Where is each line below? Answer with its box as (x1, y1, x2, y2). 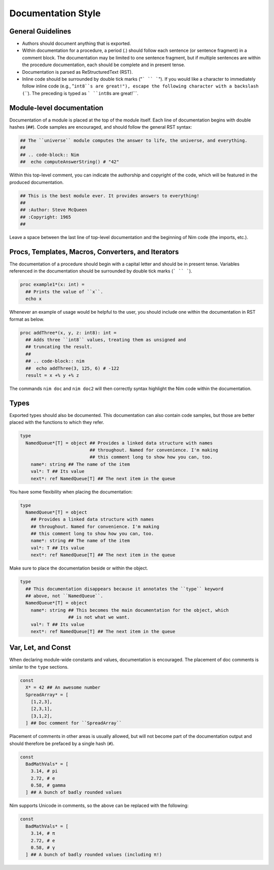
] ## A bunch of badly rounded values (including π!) (25, 852, 162, 858)
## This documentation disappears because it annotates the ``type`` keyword (25, 586, 224, 592)
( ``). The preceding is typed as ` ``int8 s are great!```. (22, 90, 139, 96)
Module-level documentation (9, 103, 104, 112)
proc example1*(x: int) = (20, 282, 85, 287)
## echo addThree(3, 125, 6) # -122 (25, 365, 119, 371)
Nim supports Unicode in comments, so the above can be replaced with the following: (9, 802, 189, 808)
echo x (25, 296, 42, 302)
